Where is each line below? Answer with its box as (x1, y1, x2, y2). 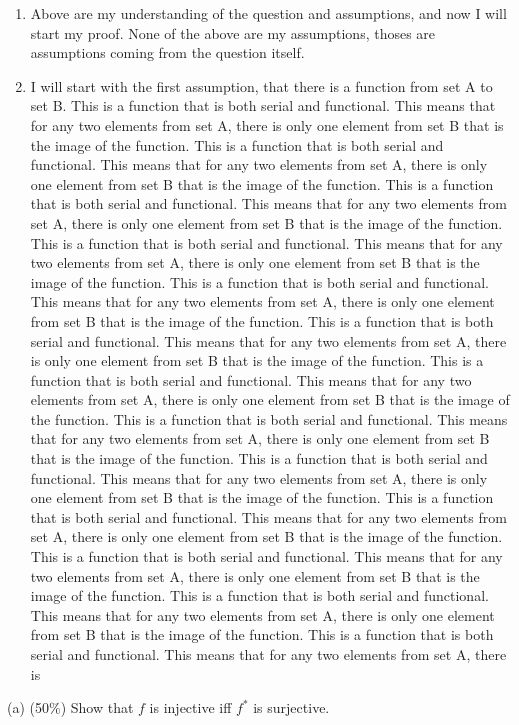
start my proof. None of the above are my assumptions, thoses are (30, 22, 436, 43)
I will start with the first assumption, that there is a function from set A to (30, 75, 493, 96)
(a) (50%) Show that (7, 697, 134, 718)
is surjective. (253, 697, 330, 718)
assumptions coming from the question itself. (30, 42, 305, 63)
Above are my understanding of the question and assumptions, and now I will (30, 3, 507, 23)
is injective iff (149, 697, 232, 718)
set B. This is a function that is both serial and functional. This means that (30, 95, 496, 116)
